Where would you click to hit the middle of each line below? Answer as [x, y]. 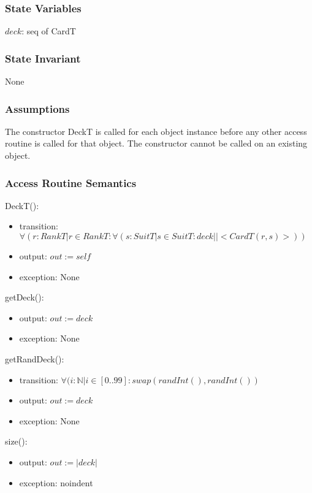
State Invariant [43, 58]
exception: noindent [56, 482]
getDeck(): [25, 297]
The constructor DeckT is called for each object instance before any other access [156, 131]
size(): [16, 441]
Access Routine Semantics [71, 182]
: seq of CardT [49, 31]
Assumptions [37, 108]
